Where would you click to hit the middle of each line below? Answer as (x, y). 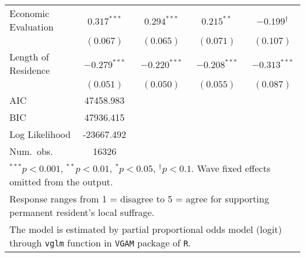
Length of (29, 57)
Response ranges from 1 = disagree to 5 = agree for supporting (139, 199)
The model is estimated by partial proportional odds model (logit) (146, 229)
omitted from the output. (61, 182)
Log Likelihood (40, 134)
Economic (29, 13)
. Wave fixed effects (231, 168)
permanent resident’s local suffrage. (82, 212)
